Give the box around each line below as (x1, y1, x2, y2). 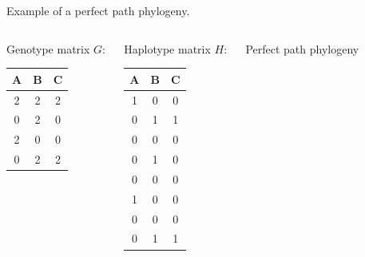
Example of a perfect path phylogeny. (6, 2, 190, 18)
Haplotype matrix (124, 40, 211, 57)
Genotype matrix (6, 40, 90, 57)
